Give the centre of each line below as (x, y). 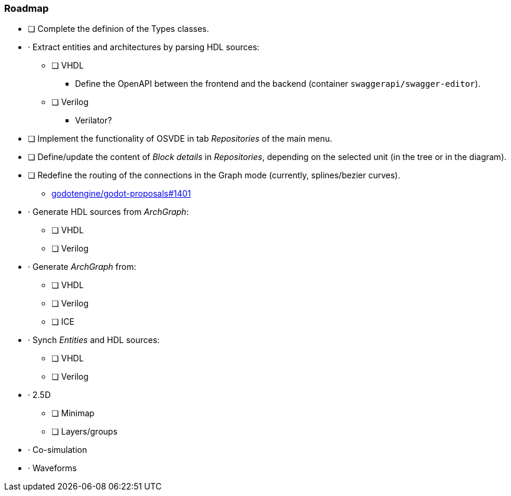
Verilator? (94, 120)
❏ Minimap (73, 413)
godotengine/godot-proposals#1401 (121, 194)
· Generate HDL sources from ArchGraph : (108, 212)
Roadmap (27, 8)
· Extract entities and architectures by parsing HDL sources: (144, 47)
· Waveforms (52, 468)
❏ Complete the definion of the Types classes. (118, 29)
